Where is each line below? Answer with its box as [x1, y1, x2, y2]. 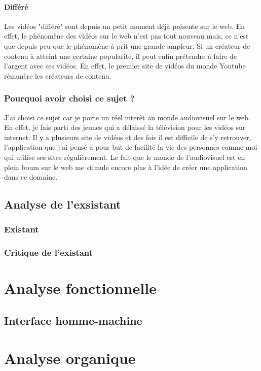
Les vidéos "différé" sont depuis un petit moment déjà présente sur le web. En [4, 20, 245, 31]
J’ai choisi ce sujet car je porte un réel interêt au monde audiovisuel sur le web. [4, 112, 250, 122]
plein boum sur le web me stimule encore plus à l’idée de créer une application [4, 161, 247, 172]
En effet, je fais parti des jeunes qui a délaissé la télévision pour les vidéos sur [4, 122, 246, 132]
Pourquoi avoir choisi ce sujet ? [4, 92, 135, 105]
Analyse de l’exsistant [4, 196, 121, 212]
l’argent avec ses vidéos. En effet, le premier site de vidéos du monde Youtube [4, 60, 246, 71]
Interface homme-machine [4, 312, 142, 328]
